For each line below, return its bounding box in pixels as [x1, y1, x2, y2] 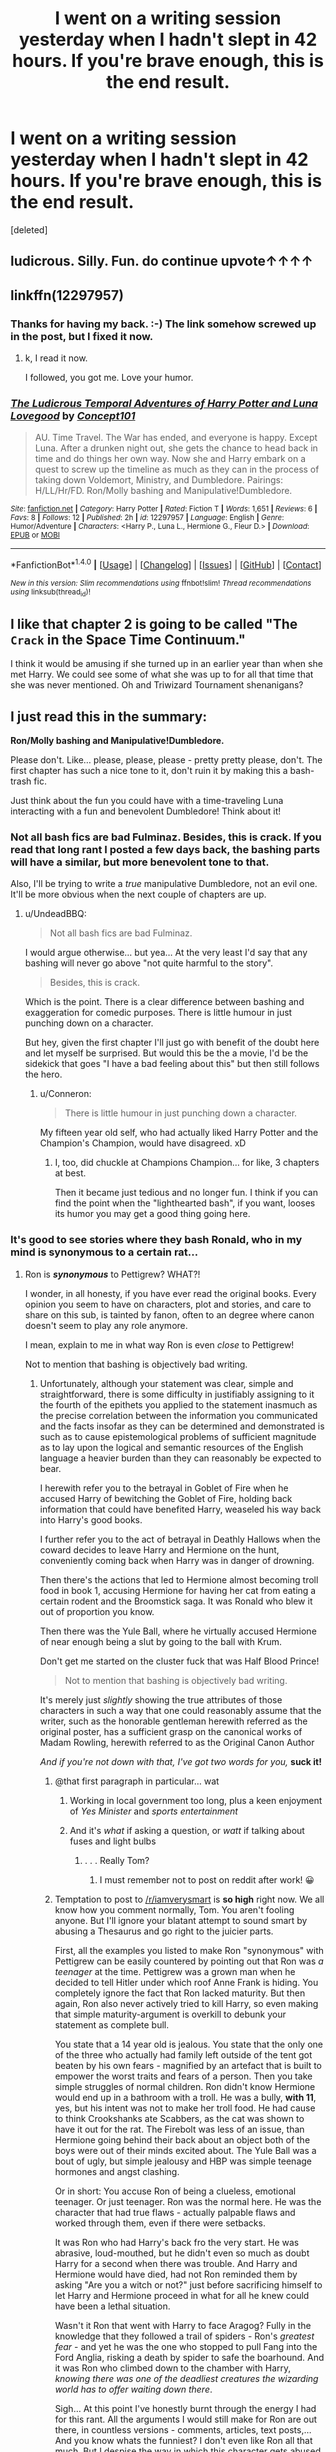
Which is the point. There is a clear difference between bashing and [24, 996, 305, 1008]
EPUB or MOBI [10, 530, 60, 541]
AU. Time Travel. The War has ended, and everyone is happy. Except [34, 432, 318, 444]
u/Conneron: [39, 1088, 92, 1100]
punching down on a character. [24, 1017, 154, 1029]
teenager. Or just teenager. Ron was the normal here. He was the [54, 2195, 322, 2207]
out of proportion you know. [39, 1605, 155, 1617]
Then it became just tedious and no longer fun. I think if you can [54, 1187, 319, 1199]
